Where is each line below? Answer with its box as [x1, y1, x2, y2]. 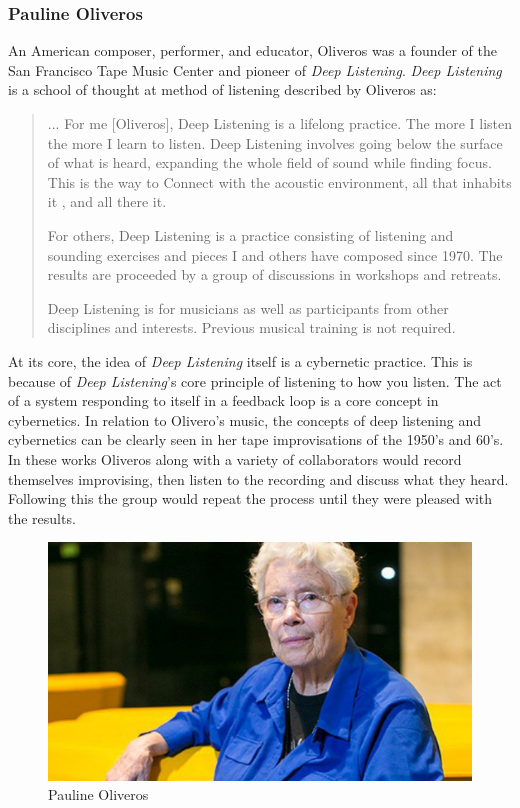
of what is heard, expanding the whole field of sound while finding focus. [47, 152, 492, 173]
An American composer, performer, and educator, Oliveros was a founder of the [8, 40, 497, 61]
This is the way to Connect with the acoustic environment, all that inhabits [47, 171, 512, 192]
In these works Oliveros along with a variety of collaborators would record [8, 448, 462, 469]
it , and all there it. [47, 191, 167, 212]
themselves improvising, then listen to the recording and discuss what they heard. [8, 468, 509, 489]
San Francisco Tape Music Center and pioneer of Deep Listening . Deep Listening [8, 59, 502, 80]
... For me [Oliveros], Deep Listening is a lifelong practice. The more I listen [47, 113, 512, 133]
